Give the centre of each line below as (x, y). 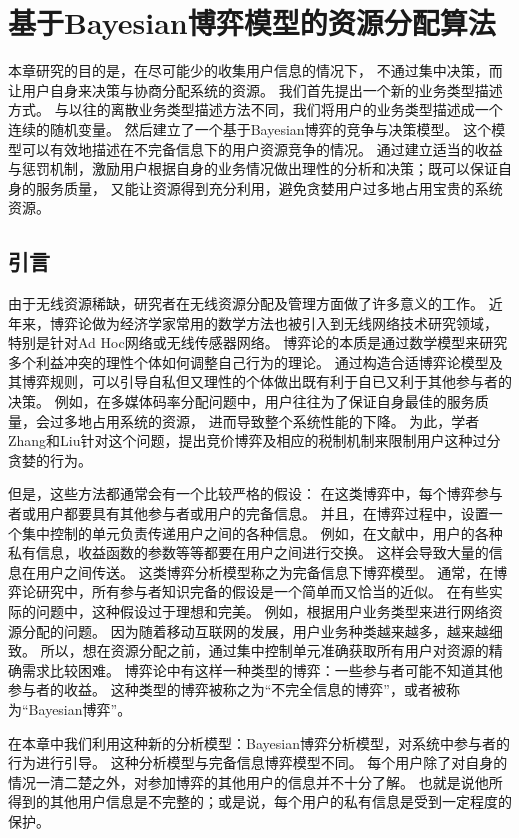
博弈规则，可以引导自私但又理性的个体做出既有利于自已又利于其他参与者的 (266, 381)
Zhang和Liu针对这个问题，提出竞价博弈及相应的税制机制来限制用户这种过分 (254, 440)
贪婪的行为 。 (50, 459)
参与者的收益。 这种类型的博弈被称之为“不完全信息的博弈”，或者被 (227, 689)
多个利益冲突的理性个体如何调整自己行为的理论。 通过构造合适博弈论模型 (248, 361)
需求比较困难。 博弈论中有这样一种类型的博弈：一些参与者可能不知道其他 (262, 669)
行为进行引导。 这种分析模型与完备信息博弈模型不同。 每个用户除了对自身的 (258, 762)
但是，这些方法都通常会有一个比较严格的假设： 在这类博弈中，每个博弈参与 (255, 493)
